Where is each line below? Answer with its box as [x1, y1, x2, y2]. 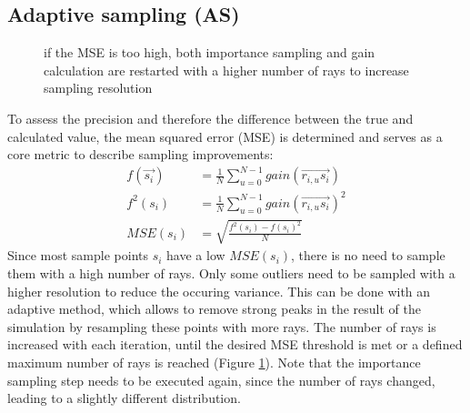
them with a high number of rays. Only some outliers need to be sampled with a [7, 264, 455, 282]
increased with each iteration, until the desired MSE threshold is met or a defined [7, 335, 463, 354]
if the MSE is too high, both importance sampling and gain [44, 43, 375, 62]
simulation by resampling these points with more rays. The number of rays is [7, 317, 436, 336]
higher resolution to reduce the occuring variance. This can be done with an [7, 281, 431, 300]
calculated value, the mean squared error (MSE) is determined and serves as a [7, 126, 443, 146]
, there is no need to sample [291, 246, 445, 265]
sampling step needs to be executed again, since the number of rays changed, [7, 370, 435, 389]
